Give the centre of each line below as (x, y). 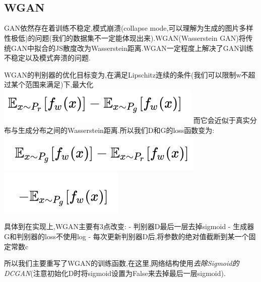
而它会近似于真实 (221, 120)
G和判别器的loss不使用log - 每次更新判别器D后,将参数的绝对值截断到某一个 (126, 236)
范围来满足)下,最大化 (59, 84)
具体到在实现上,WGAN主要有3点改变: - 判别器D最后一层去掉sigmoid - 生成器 (129, 226)
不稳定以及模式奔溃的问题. (47, 58)
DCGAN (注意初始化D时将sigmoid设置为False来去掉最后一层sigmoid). (115, 273)
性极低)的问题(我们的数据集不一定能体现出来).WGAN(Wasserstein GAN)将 (125, 38)
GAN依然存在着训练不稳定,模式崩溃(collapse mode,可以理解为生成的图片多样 (129, 28)
